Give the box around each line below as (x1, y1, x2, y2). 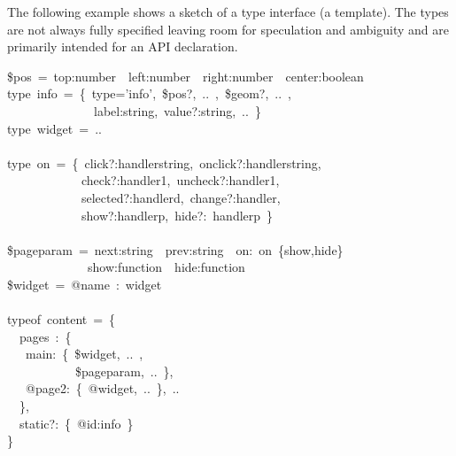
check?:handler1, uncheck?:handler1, (81, 171, 280, 189)
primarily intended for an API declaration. (7, 37, 238, 56)
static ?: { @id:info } (19, 413, 134, 432)
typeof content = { (7, 310, 116, 328)
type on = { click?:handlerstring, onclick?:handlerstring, (7, 153, 321, 172)
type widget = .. (7, 119, 102, 137)
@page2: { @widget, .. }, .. (25, 379, 180, 398)
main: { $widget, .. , (25, 344, 143, 363)
